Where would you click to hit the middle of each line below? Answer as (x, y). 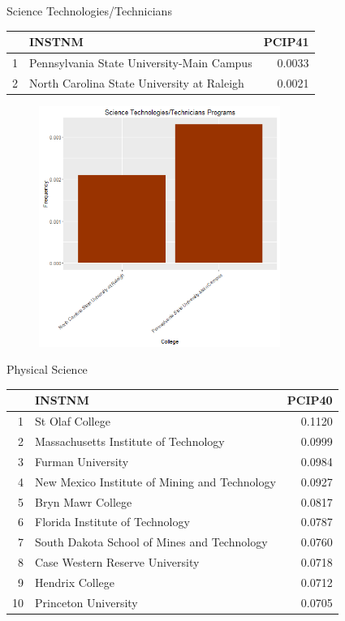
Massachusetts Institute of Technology (130, 441)
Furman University (82, 461)
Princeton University (86, 602)
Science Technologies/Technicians (89, 11)
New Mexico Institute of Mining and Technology (155, 481)
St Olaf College (73, 421)
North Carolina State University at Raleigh (137, 82)
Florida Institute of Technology (112, 522)
